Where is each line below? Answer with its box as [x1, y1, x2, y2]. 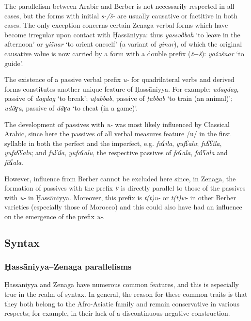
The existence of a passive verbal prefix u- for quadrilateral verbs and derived [4, 74, 235, 84]
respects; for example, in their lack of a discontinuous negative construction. [4, 308, 230, 318]
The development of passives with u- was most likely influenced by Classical [4, 119, 230, 129]
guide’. [4, 58, 23, 68]
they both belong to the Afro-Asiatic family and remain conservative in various [4, 298, 239, 308]
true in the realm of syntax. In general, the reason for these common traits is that [4, 289, 248, 299]
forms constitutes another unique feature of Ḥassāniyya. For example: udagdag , [4, 83, 239, 94]
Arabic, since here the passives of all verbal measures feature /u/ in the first [4, 128, 231, 139]
